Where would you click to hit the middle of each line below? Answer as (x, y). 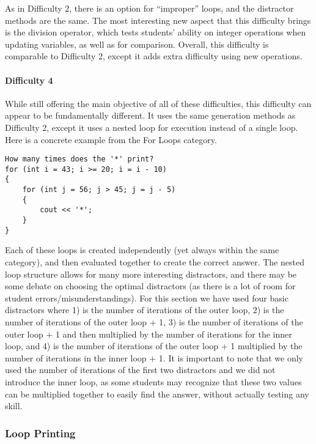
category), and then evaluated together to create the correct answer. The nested (155, 261)
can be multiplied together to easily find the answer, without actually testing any (157, 394)
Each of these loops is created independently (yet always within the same (142, 250)
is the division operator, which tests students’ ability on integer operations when (156, 32)
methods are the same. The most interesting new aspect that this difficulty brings (158, 20)
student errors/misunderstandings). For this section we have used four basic (147, 298)
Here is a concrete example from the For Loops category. (111, 139)
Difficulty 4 (29, 80)
